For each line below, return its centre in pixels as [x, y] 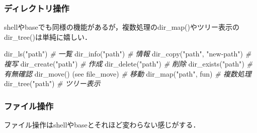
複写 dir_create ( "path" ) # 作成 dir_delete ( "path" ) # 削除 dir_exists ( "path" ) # [128, 63]
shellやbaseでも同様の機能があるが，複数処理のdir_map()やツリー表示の [122, 27]
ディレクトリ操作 [37, 8]
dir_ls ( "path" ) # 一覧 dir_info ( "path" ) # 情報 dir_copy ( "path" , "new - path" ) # [128, 54]
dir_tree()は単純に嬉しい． [48, 37]
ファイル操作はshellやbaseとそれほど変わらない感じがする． [102, 124]
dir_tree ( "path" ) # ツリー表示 [52, 83]
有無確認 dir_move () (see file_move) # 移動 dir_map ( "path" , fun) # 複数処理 [128, 73]
